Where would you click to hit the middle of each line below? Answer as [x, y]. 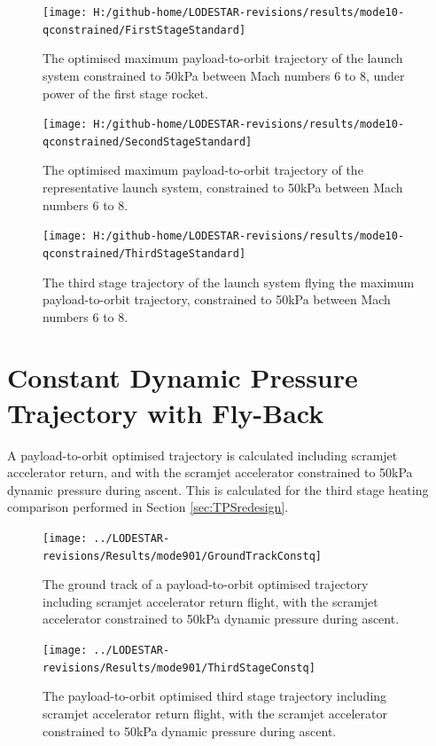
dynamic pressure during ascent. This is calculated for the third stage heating [218, 489]
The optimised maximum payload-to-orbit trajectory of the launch [223, 58]
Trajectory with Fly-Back [166, 412]
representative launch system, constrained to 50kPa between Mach [223, 187]
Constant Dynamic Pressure [183, 377]
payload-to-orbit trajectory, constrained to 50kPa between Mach [217, 299]
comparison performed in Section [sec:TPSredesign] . [148, 507]
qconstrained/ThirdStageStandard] [144, 253]
